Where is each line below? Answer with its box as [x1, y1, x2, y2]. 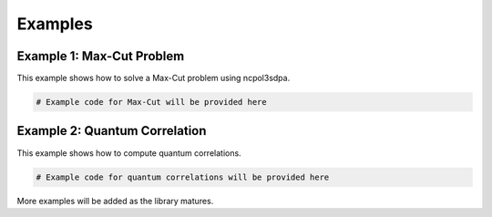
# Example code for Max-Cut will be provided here [36, 97, 268, 108]
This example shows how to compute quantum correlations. [16, 147, 241, 159]
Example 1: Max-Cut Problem [16, 48, 185, 64]
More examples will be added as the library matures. [16, 195, 214, 206]
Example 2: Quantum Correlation [16, 123, 207, 139]
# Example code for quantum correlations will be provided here [36, 171, 330, 182]
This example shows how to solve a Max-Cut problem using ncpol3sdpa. [16, 73, 291, 84]
